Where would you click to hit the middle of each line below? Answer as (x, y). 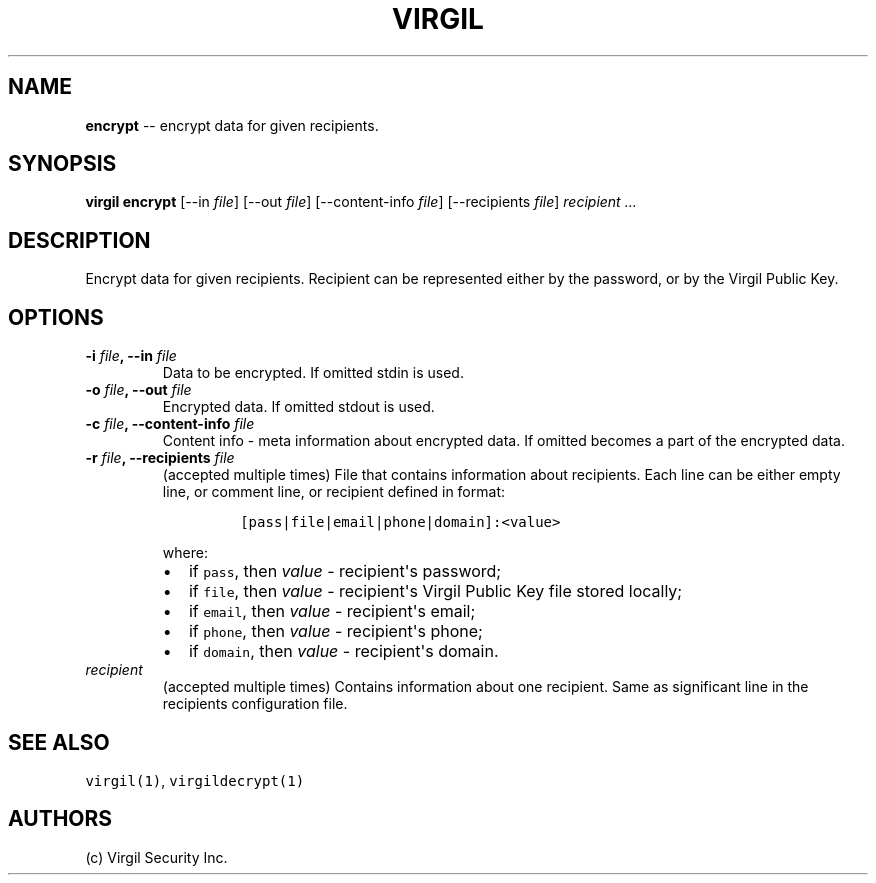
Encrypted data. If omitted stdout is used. (298, 407)
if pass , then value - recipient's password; (345, 571)
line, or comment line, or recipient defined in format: (333, 492)
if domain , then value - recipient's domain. (343, 651)
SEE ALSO (59, 742)
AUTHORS (60, 819)
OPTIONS (56, 317)
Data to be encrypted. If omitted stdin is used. (313, 373)
